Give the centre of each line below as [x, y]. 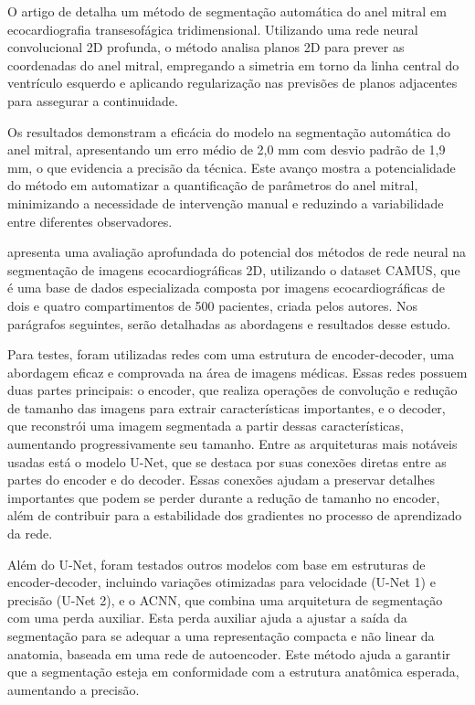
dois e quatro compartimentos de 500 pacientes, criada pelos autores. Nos [212, 305]
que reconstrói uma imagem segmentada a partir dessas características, [206, 426]
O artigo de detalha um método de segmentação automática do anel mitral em [227, 11]
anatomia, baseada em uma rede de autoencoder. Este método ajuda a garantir [229, 653]
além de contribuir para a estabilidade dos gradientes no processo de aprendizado [235, 515]
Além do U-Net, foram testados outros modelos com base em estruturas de [216, 564]
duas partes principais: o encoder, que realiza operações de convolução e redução [232, 390]
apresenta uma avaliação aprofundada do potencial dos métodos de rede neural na [237, 252]
